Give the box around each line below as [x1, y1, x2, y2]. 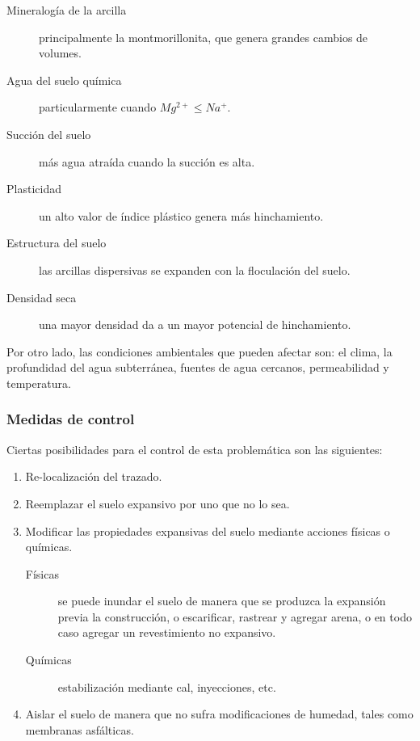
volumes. [39, 44, 82, 61]
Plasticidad [6, 180, 61, 197]
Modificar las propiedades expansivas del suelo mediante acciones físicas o [25, 522, 390, 539]
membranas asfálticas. [25, 721, 134, 738]
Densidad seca [6, 288, 77, 305]
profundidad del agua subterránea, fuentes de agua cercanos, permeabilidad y [6, 359, 389, 376]
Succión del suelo [6, 125, 91, 142]
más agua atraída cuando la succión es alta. [39, 153, 255, 170]
